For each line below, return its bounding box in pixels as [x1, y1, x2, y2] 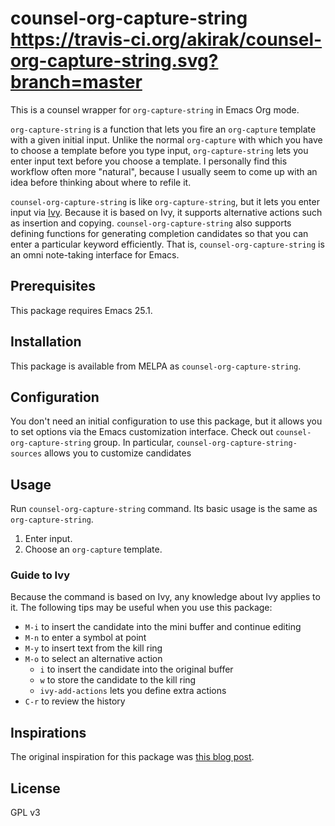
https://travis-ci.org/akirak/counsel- [10, 28, 323, 51]
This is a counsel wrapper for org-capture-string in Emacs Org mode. [10, 103, 300, 116]
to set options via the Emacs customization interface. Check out [10, 426, 274, 438]
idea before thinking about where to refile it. [10, 176, 192, 188]
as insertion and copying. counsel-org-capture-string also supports [10, 217, 292, 229]
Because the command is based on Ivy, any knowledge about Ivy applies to [10, 591, 321, 603]
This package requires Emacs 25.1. [10, 304, 153, 316]
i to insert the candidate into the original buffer [39, 663, 234, 676]
